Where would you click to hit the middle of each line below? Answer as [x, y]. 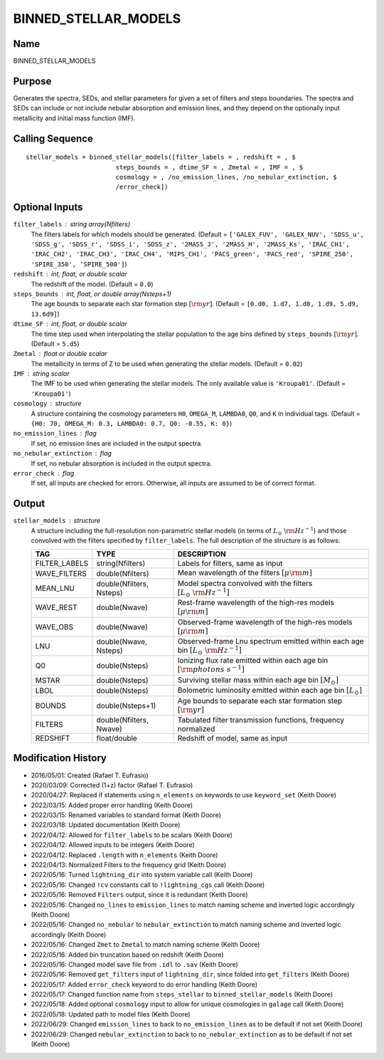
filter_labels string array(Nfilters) [72, 224]
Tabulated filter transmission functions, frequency [261, 720]
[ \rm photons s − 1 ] [211, 669]
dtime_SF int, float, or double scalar [70, 324]
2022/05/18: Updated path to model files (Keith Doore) [111, 1014]
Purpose [32, 81]
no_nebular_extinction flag [62, 453]
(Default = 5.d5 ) [55, 343]
